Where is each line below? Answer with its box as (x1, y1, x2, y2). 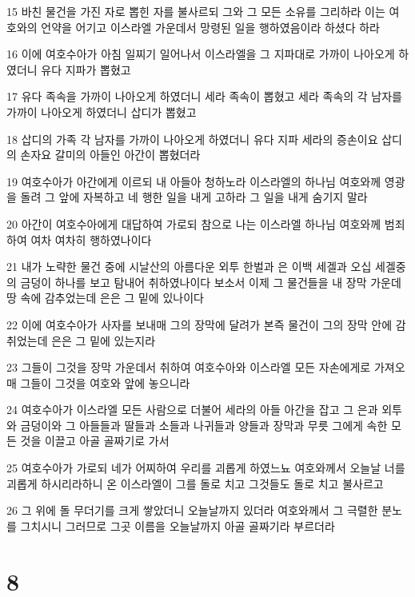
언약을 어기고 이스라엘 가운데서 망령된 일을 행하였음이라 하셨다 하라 (41, 18, 380, 35)
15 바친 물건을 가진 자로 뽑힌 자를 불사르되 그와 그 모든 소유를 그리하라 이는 (6, 3, 385, 19)
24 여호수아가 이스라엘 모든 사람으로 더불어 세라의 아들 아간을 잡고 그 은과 (6, 401, 378, 418)
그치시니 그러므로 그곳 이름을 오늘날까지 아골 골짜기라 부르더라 (20, 517, 335, 534)
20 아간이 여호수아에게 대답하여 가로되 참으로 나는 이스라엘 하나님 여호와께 (6, 215, 381, 232)
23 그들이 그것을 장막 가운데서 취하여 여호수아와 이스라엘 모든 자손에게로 (6, 359, 371, 376)
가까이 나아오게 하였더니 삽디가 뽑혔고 (6, 103, 197, 120)
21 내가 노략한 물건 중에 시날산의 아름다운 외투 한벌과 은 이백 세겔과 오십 (6, 258, 372, 275)
